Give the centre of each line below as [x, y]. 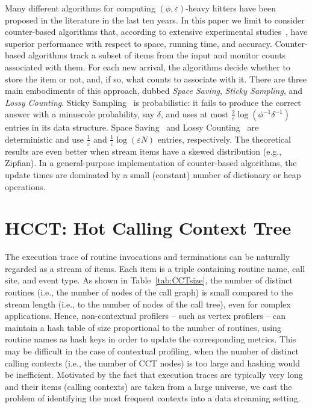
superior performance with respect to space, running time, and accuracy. [139, 43]
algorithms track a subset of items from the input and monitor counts [157, 55]
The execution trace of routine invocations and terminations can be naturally [148, 257]
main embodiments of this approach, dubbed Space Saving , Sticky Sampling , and [154, 91]
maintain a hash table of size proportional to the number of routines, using [143, 327]
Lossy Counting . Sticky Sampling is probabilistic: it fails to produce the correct [153, 102]
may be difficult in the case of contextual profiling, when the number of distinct [152, 351]
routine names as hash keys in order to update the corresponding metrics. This [151, 339]
